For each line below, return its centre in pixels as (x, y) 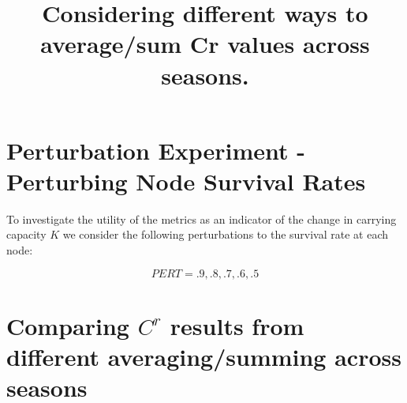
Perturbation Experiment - (156, 150)
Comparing (68, 325)
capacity (26, 234)
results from (237, 325)
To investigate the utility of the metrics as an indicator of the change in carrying (202, 218)
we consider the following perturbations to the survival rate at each (226, 234)
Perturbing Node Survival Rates (186, 181)
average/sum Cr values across (205, 44)
